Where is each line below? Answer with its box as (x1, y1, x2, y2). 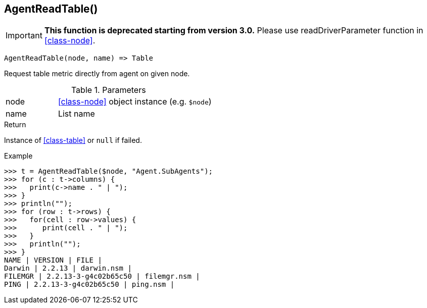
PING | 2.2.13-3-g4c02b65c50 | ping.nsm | (4, 280, 175, 289)
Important (6, 30, 42, 41)
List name (58, 109, 95, 119)
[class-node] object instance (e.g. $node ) (58, 96, 212, 107)
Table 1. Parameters (71, 85, 146, 95)
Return (4, 120, 26, 129)
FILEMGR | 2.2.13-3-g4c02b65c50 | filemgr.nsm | (4, 272, 200, 281)
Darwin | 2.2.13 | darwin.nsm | (4, 264, 132, 273)
